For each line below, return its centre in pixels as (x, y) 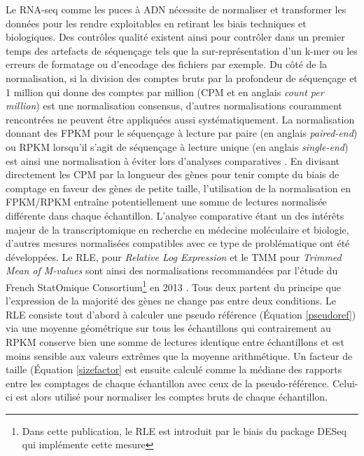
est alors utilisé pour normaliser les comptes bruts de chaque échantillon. (171, 397)
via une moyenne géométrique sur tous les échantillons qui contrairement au (168, 328)
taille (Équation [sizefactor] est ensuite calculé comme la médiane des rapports (174, 369)
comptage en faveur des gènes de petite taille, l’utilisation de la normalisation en (178, 188)
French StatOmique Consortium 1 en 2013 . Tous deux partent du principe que (173, 286)
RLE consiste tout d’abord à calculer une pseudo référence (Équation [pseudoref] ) (181, 314)
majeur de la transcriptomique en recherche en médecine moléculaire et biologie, (177, 229)
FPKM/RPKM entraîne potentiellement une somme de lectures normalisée (166, 202)
